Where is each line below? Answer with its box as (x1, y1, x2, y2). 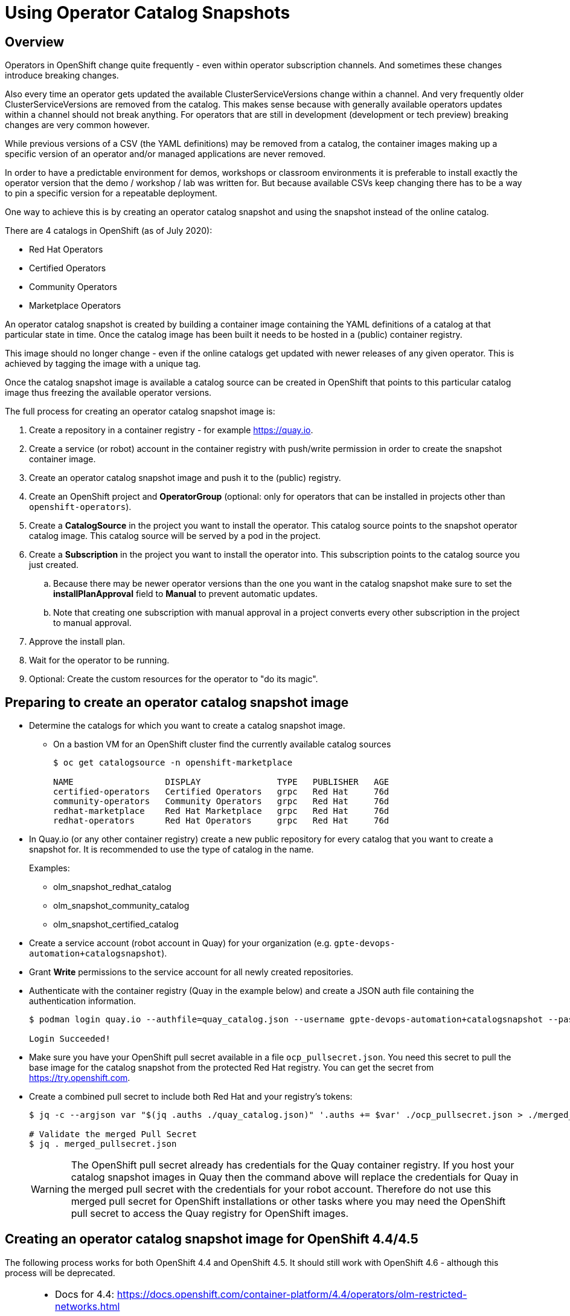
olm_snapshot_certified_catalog (53, 919, 179, 930)
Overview (5, 34, 65, 50)
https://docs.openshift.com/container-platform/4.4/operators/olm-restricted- (117, 1288, 467, 1300)
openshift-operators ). (29, 502, 132, 512)
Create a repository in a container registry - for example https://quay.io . (29, 425, 313, 436)
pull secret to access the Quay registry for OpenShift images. (71, 1207, 349, 1220)
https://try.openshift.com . (29, 1072, 130, 1083)
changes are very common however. (5, 120, 150, 131)
